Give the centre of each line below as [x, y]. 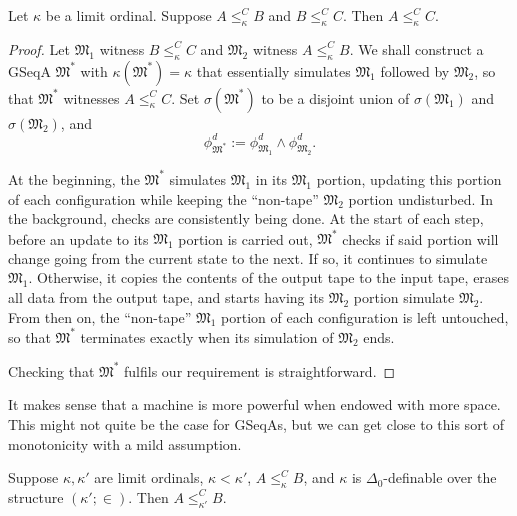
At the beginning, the [74, 178]
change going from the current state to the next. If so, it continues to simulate [248, 257]
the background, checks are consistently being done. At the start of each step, [246, 218]
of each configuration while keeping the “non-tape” [163, 198]
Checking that [51, 370]
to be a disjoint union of [335, 97]
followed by [415, 70]
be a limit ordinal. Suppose [128, 15]
